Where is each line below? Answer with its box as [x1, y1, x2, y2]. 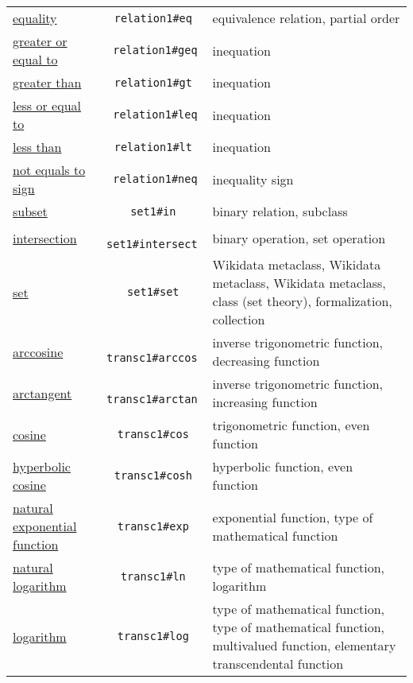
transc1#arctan [106, 393, 198, 406]
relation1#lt [114, 140, 192, 153]
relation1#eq [114, 11, 192, 25]
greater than [13, 73, 82, 91]
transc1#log [117, 630, 189, 642]
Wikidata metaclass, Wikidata [212, 255, 381, 274]
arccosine [13, 342, 64, 361]
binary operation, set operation [212, 228, 386, 247]
